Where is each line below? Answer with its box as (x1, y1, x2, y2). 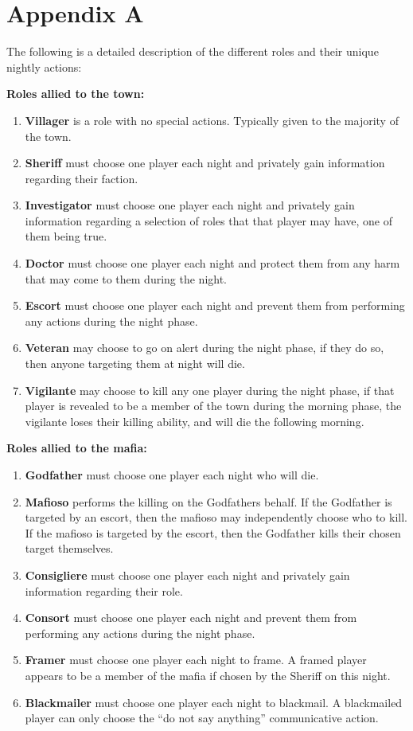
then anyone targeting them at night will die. (25, 355, 245, 372)
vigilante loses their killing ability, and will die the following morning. (25, 412, 364, 429)
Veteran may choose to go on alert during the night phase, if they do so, (25, 339, 384, 356)
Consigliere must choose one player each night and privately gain (25, 566, 350, 583)
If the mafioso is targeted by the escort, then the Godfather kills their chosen (25, 524, 401, 541)
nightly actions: (6, 58, 82, 75)
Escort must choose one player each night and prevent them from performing (25, 297, 405, 314)
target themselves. (25, 540, 114, 557)
